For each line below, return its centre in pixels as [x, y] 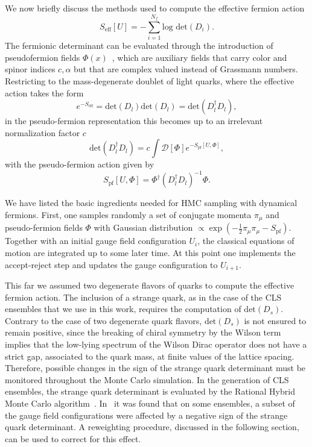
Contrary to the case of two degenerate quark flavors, [103, 320]
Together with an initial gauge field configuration [96, 241]
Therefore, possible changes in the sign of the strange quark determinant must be [155, 368]
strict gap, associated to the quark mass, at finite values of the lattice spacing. [150, 356]
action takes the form [44, 92]
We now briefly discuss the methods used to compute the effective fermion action [155, 8]
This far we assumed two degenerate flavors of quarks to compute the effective [150, 285]
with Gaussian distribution [143, 227]
